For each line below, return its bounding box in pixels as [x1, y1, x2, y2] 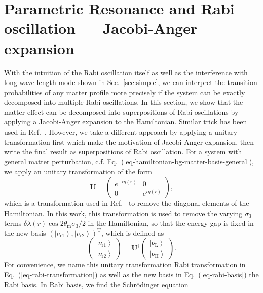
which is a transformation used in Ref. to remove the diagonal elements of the [4, 198, 249, 208]
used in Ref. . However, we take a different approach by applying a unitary [4, 127, 238, 137]
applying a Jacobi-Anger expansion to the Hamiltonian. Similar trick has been [4, 116, 247, 127]
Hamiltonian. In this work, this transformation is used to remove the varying [4, 207, 243, 218]
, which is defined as [101, 227, 164, 238]
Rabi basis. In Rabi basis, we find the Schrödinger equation [4, 279, 189, 289]
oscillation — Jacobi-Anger [4, 18, 198, 38]
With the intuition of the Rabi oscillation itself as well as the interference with [4, 67, 248, 77]
